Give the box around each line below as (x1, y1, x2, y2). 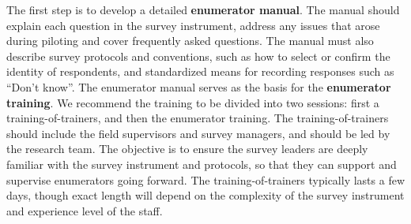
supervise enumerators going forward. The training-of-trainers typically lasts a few (6, 171, 405, 188)
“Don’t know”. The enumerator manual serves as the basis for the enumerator (6, 78, 391, 95)
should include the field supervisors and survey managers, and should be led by (6, 125, 390, 141)
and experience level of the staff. (6, 202, 163, 218)
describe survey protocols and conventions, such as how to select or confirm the (6, 47, 390, 64)
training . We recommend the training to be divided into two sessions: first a (6, 94, 379, 110)
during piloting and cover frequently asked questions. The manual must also (6, 32, 374, 49)
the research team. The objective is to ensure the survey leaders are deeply (6, 140, 368, 157)
